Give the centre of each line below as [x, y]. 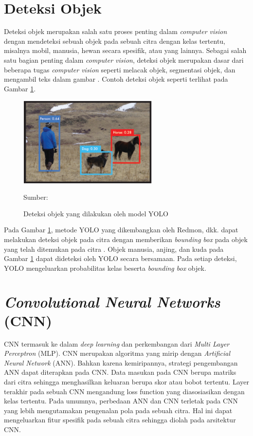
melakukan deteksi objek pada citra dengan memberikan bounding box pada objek [126, 239]
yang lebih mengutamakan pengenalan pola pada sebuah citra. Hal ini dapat [118, 410]
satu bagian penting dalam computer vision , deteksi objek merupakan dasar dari [124, 60]
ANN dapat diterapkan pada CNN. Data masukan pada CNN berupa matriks [120, 372]
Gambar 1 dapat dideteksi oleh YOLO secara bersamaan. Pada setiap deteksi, [120, 258]
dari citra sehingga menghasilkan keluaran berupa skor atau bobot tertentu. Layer [126, 382]
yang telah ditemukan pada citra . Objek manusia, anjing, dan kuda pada [114, 249]
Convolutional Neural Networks [112, 301]
